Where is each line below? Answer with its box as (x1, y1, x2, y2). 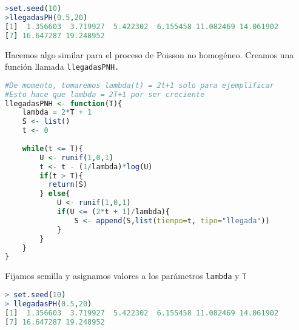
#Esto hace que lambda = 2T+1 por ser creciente (5, 90, 205, 99)
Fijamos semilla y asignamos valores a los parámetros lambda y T (5, 269, 247, 282)
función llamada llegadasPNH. (5, 60, 119, 73)
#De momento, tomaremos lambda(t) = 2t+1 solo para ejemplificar (5, 81, 274, 90)
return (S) (48, 180, 88, 189)
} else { (39, 189, 70, 198)
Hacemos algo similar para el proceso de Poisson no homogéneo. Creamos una (5, 48, 294, 61)
